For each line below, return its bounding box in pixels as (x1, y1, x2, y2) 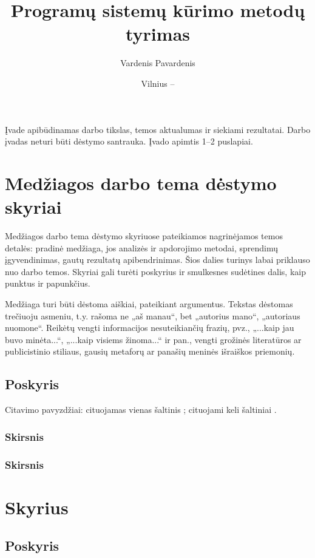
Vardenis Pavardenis (120, 56, 195, 69)
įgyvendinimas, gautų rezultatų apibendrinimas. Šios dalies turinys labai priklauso (5, 253, 310, 266)
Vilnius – (141, 77, 175, 89)
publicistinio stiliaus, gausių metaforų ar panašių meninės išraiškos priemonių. (5, 345, 295, 358)
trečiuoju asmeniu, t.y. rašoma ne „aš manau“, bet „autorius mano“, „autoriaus (5, 309, 300, 322)
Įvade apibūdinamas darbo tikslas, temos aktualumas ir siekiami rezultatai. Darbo (5, 123, 311, 135)
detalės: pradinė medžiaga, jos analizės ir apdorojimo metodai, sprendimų (5, 241, 279, 254)
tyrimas (125, 21, 190, 46)
